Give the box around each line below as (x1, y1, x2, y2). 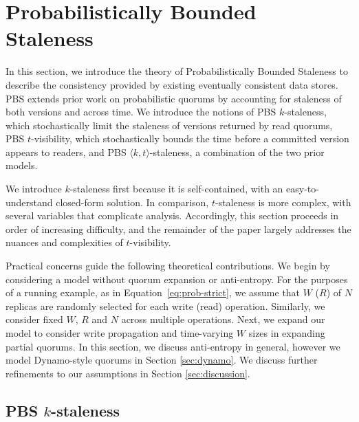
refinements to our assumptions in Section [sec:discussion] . (6, 366, 250, 380)
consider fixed (6, 312, 63, 326)
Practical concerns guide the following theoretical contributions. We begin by (6, 258, 330, 273)
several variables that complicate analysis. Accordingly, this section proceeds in (6, 208, 339, 223)
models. (6, 158, 38, 173)
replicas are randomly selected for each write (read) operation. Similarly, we (6, 298, 325, 313)
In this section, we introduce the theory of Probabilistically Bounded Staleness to (6, 64, 348, 78)
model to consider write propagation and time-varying (6, 326, 234, 340)
